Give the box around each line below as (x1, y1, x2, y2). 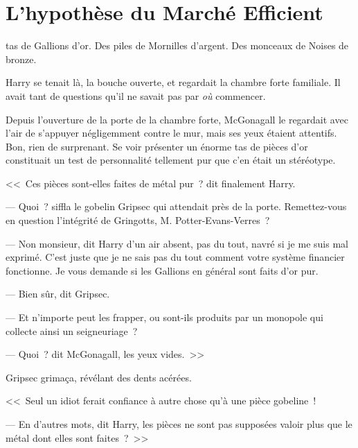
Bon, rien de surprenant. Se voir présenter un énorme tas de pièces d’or (6, 139, 308, 153)
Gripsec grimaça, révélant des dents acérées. (6, 370, 192, 384)
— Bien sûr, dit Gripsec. (6, 286, 110, 301)
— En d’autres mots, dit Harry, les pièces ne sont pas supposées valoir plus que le (6, 417, 352, 431)
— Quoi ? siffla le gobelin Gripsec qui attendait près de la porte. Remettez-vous (6, 199, 347, 214)
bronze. (6, 51, 37, 66)
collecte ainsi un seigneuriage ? (6, 323, 138, 338)
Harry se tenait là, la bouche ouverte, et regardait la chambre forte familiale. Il (6, 75, 341, 89)
